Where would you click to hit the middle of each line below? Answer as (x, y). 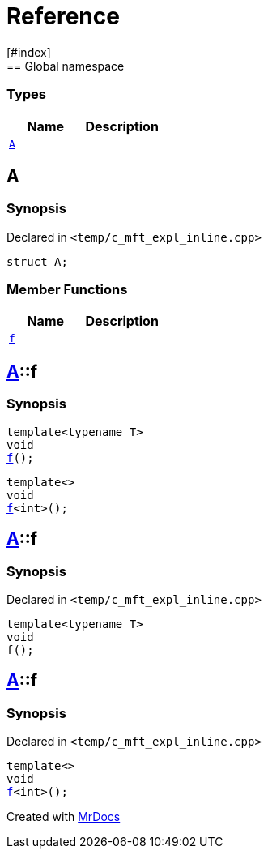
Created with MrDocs (64, 817)
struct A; (37, 261)
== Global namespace (66, 66)
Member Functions (67, 290)
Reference (63, 16)
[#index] (29, 52)
